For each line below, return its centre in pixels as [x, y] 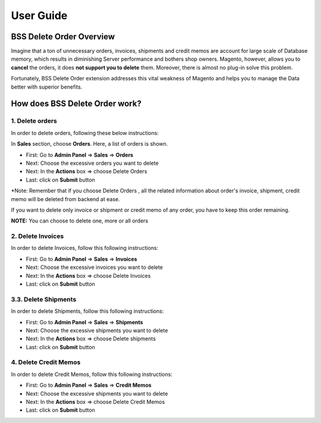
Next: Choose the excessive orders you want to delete [92, 163]
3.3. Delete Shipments [44, 299]
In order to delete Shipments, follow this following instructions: [87, 311]
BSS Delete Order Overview [63, 37]
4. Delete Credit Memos [46, 362]
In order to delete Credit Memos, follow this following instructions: [92, 374]
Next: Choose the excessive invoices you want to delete [95, 267]
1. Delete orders [34, 121]
